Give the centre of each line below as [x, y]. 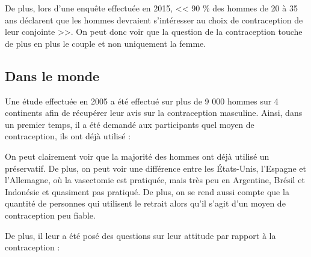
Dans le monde [52, 75]
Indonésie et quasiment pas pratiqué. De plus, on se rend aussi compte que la [147, 191]
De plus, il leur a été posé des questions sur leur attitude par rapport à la [140, 235]
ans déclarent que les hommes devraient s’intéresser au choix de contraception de [154, 20]
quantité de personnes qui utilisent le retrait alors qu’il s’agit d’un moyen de [145, 203]
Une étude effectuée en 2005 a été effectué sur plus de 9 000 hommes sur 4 [142, 101]
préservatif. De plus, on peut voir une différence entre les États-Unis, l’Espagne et [155, 168]
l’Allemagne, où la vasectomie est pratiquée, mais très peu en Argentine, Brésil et [155, 180]
